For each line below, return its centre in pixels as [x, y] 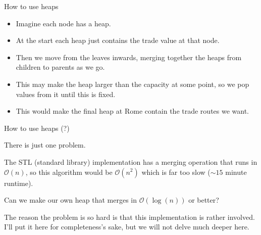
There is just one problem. [45, 145]
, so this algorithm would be [69, 172]
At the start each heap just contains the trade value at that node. [118, 40]
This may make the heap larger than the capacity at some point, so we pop [133, 84]
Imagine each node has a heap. [63, 23]
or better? [204, 200]
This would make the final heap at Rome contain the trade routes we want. [133, 111]
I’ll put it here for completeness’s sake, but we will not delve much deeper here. [127, 227]
